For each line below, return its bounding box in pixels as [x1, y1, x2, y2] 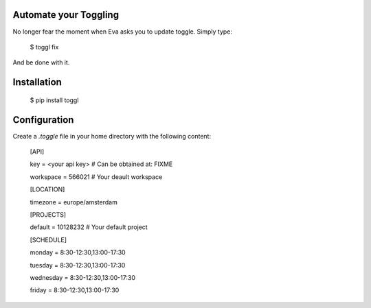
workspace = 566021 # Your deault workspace [30, 172, 163, 181]
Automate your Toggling [12, 9, 120, 21]
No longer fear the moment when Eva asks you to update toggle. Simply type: [12, 27, 233, 36]
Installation [12, 76, 62, 88]
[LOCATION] [30, 185, 65, 193]
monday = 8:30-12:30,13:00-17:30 [30, 248, 126, 257]
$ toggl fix [30, 43, 59, 51]
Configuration [12, 114, 74, 126]
